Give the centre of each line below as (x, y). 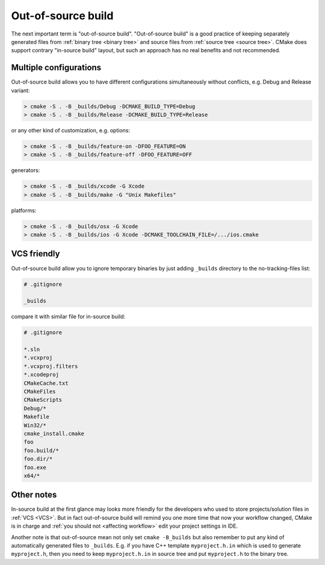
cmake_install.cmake (54, 434)
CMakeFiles (40, 392)
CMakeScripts (43, 400)
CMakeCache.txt (46, 383)
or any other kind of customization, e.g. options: (71, 130)
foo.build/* (42, 450)
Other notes (34, 495)
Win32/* (35, 425)
